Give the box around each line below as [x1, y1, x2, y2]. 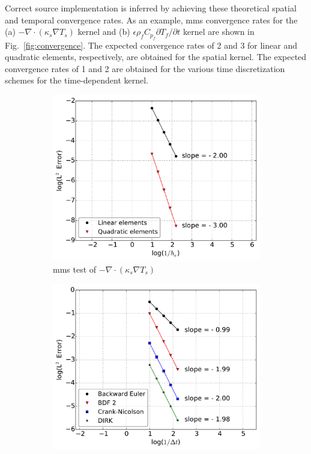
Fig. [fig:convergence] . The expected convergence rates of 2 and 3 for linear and [5, 38, 297, 51]
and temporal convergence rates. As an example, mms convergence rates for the [5, 13, 298, 26]
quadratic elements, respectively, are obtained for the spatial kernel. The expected [5, 50, 307, 63]
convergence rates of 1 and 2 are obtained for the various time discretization [5, 62, 285, 74]
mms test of [53, 263, 97, 276]
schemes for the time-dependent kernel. [5, 74, 148, 86]
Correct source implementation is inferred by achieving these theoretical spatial [5, 2, 297, 14]
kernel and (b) [77, 25, 130, 38]
